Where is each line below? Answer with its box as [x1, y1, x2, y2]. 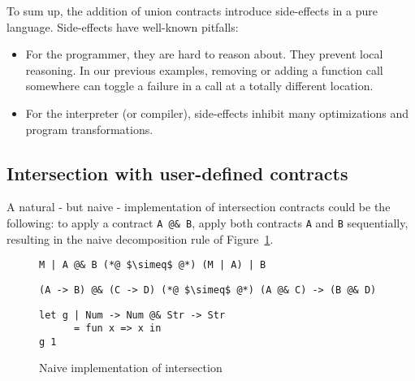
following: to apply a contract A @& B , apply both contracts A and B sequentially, [6, 214, 409, 231]
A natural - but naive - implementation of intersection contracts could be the [6, 198, 391, 215]
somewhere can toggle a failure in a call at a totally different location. [25, 77, 374, 94]
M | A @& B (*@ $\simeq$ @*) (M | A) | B [39, 259, 266, 271]
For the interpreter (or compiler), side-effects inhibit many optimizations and [25, 104, 409, 121]
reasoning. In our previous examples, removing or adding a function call [25, 61, 383, 78]
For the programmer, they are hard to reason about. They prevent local [25, 45, 383, 63]
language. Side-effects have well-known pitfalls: [6, 18, 239, 35]
